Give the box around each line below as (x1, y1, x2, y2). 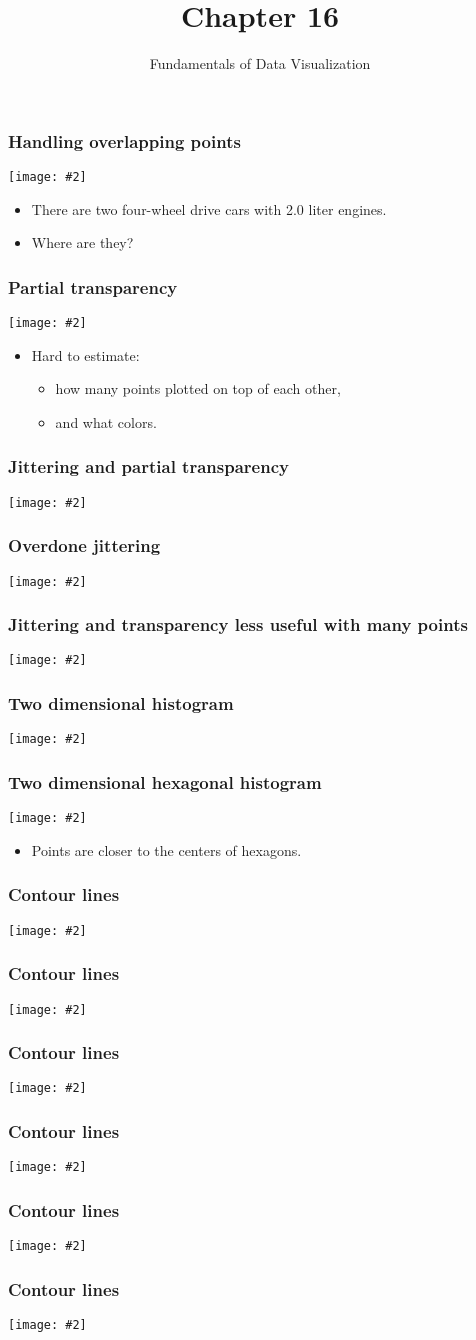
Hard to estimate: (31, 344, 140, 365)
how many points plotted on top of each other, (55, 378, 341, 399)
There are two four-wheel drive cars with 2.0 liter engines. (31, 198, 387, 219)
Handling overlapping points (8, 128, 241, 153)
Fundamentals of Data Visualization (149, 53, 371, 74)
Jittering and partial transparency (8, 454, 289, 479)
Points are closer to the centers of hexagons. (31, 839, 302, 860)
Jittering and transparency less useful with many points (8, 612, 468, 637)
